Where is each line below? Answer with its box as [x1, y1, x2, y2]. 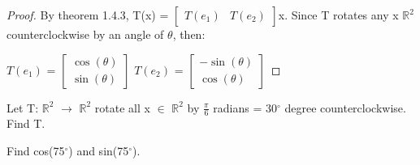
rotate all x [94, 99, 150, 116]
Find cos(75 [6, 142, 65, 159]
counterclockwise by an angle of [6, 26, 164, 42]
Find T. [6, 115, 45, 132]
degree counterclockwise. [284, 99, 406, 116]
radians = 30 [213, 99, 277, 116]
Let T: [6, 99, 39, 116]
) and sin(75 [68, 142, 129, 159]
